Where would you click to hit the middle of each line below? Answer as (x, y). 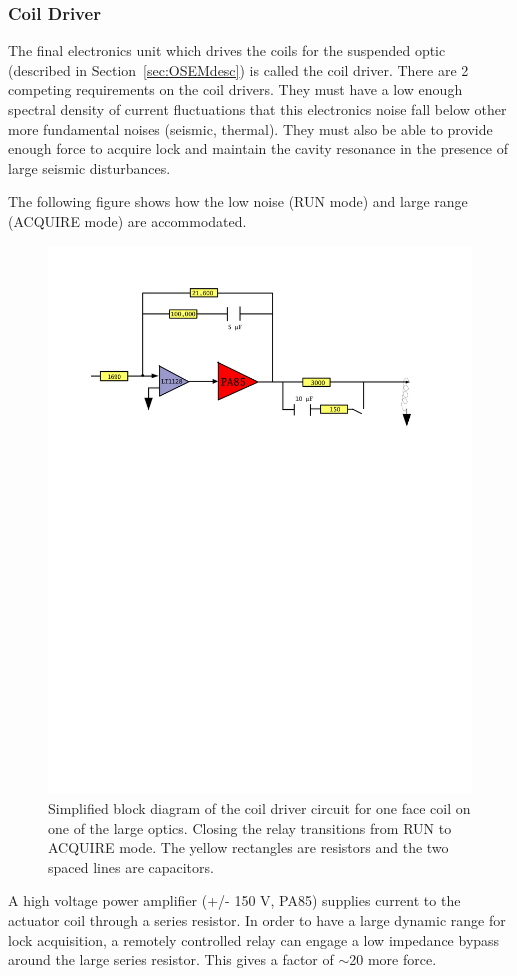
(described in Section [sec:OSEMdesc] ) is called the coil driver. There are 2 (238, 69)
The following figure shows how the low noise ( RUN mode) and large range (238, 201)
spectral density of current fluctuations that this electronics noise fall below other (257, 109)
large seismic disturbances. (89, 167)
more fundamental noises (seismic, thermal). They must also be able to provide (250, 128)
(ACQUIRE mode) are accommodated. (127, 220)
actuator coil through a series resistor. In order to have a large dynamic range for (257, 920)
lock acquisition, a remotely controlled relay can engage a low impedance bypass (254, 939)
